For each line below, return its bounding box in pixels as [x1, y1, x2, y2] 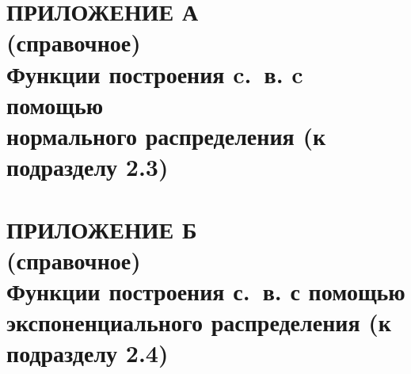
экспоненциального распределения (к [6, 306, 391, 338]
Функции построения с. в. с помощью [6, 274, 405, 307]
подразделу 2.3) [6, 151, 169, 183]
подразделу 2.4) [6, 337, 169, 369]
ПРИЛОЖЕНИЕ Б [6, 212, 197, 245]
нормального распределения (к [6, 119, 326, 151]
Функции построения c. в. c [6, 57, 303, 90]
